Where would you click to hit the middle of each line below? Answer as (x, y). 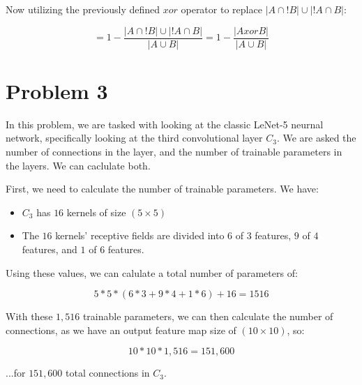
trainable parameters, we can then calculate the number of (208, 316)
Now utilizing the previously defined (83, 9)
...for (16, 373)
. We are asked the (316, 138)
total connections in (108, 373)
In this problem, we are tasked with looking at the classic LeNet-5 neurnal (165, 124)
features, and (50, 249)
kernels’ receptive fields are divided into (140, 235)
